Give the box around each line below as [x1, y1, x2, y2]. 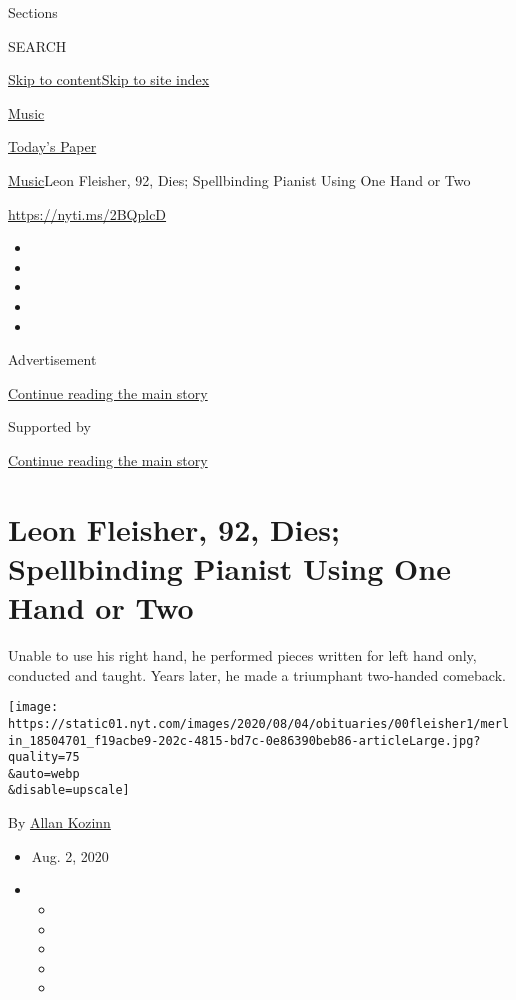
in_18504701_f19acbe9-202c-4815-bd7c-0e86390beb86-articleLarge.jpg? [8, 733, 481, 748]
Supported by [8, 416, 91, 437]
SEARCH [8, 35, 67, 56]
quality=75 [8, 750, 80, 765]
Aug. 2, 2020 [31, 845, 109, 866]
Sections [8, 2, 58, 22]
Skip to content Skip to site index [8, 69, 210, 90]
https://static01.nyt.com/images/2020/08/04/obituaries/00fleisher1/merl [8, 716, 510, 731]
